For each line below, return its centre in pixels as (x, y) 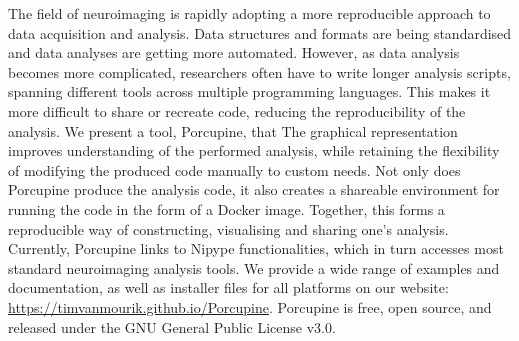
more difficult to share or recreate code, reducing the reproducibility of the (237, 110)
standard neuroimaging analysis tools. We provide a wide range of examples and (254, 267)
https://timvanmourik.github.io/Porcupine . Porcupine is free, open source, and (250, 306)
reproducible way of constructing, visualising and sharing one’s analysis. (228, 228)
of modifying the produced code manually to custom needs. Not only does (234, 169)
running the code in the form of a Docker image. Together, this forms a (226, 208)
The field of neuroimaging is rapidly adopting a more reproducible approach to (249, 13)
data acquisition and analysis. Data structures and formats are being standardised (260, 32)
